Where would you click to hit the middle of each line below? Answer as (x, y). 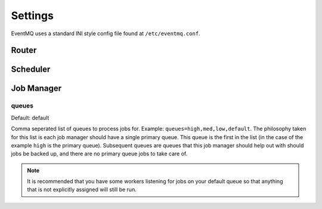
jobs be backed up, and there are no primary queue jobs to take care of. (99, 154)
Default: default (30, 118)
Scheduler (31, 70)
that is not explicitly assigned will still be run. (82, 190)
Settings (32, 16)
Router (24, 50)
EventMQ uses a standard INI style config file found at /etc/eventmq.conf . (106, 33)
